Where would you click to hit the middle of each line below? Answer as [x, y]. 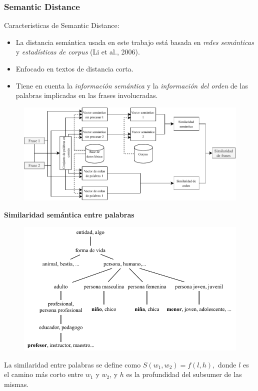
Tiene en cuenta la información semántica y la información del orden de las [132, 85]
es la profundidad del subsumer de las [184, 374]
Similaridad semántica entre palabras [69, 214]
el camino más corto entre [44, 374]
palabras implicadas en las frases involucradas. [87, 95]
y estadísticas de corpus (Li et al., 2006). [78, 52]
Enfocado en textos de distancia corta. [74, 68]
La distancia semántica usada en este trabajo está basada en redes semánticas [135, 42]
